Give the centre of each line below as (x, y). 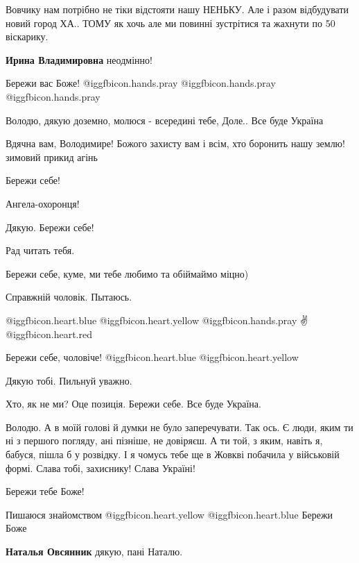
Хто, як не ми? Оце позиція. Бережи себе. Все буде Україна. (133, 404)
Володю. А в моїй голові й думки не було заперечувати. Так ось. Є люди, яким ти (179, 427)
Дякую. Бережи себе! (50, 227)
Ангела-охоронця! (43, 203)
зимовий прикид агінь (52, 157)
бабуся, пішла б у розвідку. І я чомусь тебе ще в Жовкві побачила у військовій (173, 454)
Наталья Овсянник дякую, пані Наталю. (94, 552)
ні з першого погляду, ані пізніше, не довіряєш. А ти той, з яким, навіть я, (164, 440)
